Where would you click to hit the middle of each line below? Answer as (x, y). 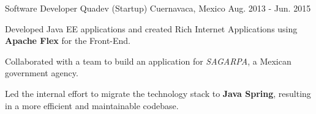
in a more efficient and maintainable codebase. (92, 105)
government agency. (42, 73)
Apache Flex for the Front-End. (68, 41)
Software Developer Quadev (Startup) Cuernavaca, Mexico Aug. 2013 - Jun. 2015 (158, 8)
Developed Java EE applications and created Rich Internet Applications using (151, 28)
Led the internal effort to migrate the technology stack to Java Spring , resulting (158, 93)
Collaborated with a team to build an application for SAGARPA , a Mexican (148, 61)
